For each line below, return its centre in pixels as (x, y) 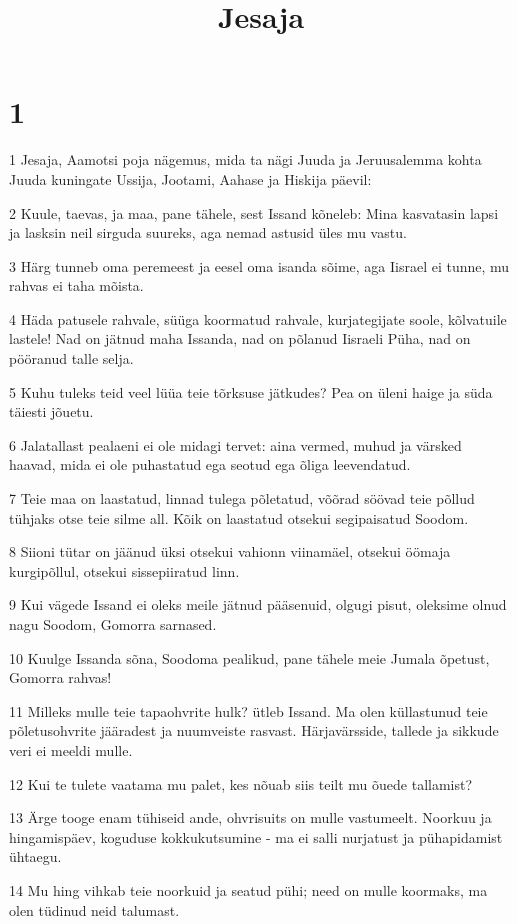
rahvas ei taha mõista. (76, 285)
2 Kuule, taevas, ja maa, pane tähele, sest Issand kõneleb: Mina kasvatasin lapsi (254, 212)
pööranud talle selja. (71, 358)
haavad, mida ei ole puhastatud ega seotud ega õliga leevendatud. (210, 464)
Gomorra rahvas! (60, 677)
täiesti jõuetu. (51, 411)
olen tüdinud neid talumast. (94, 909)
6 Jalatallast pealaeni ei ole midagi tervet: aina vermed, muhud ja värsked (235, 444)
